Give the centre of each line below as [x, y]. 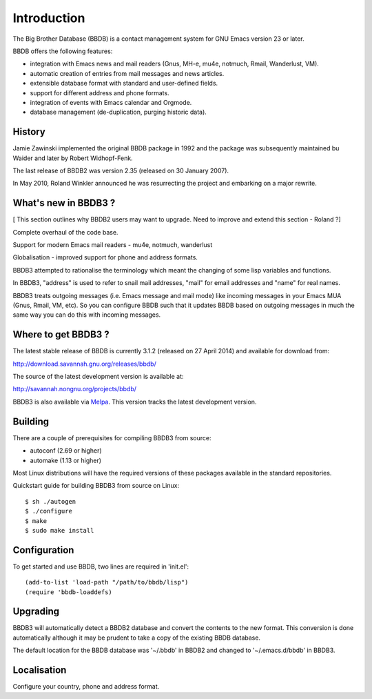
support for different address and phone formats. [100, 92]
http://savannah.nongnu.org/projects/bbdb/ [75, 389]
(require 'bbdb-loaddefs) [69, 592]
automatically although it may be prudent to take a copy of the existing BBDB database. [137, 638]
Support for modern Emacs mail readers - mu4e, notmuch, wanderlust [113, 245]
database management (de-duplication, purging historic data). [118, 112]
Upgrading [36, 612]
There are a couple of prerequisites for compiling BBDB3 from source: [112, 437]
